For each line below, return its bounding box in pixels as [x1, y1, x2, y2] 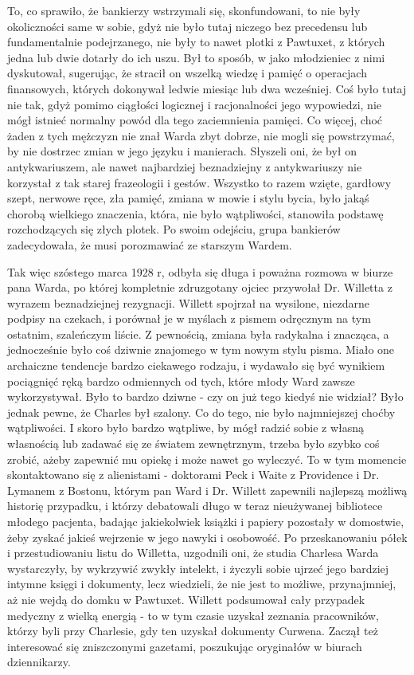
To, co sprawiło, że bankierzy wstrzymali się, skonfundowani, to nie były [7, 2, 361, 18]
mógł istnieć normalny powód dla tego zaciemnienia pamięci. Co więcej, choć [7, 112, 383, 128]
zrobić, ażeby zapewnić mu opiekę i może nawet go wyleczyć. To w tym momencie [7, 450, 407, 467]
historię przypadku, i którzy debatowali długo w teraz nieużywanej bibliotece [7, 497, 383, 514]
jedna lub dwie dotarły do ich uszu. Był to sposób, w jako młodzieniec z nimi [7, 49, 385, 65]
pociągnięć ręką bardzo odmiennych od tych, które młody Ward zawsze [7, 372, 355, 389]
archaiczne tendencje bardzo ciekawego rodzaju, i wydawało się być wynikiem [7, 357, 385, 374]
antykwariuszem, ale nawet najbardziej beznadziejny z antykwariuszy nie [7, 158, 362, 175]
